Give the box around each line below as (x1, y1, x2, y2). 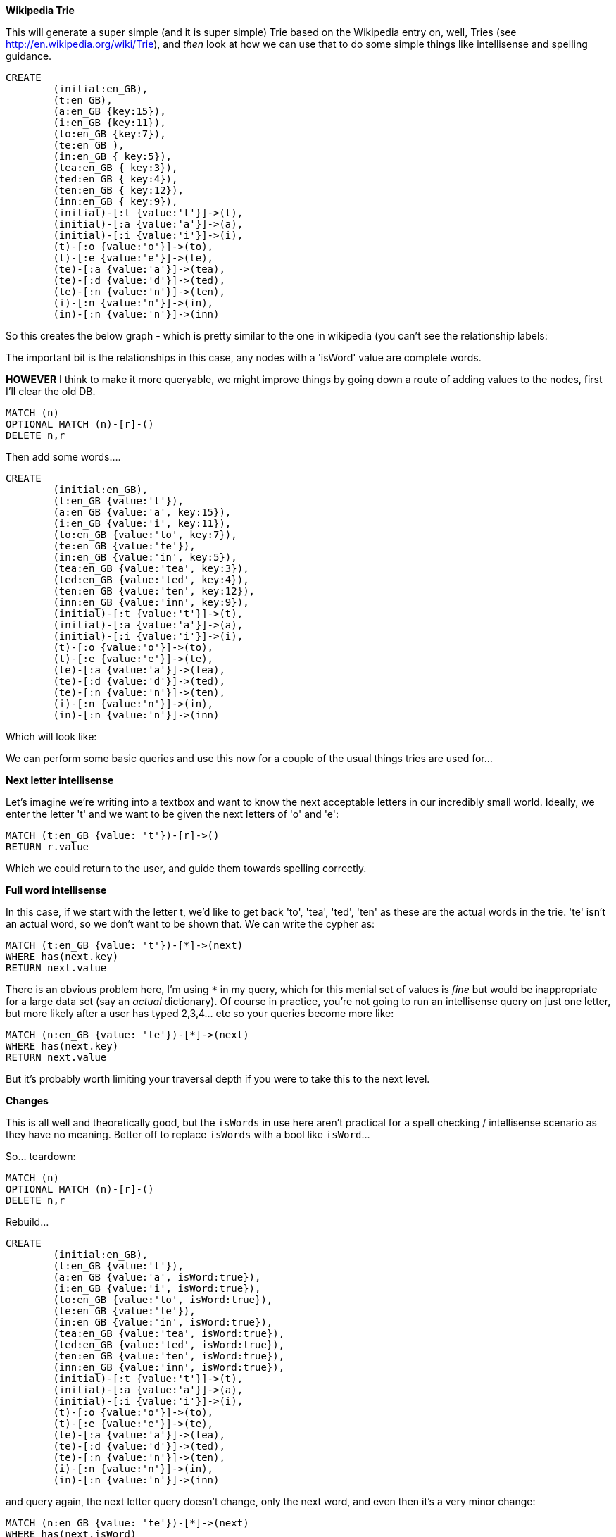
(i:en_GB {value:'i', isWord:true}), (53, 1283, 261, 1294)
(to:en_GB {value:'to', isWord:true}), (53, 1294, 273, 1305)
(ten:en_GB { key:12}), (53, 185, 184, 196)
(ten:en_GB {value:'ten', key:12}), (53, 585, 256, 597)
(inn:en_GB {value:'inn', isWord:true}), (53, 1362, 285, 1373)
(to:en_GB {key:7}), (53, 128, 166, 139)
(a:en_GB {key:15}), (53, 106, 166, 117)
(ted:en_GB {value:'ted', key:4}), (53, 574, 249, 585)
